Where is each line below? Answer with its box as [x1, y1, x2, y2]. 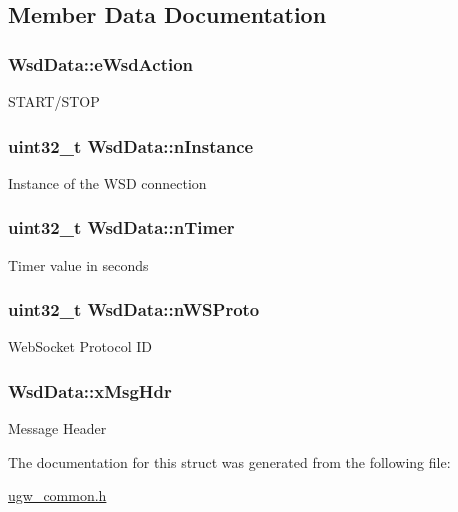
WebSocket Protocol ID [8, 336, 152, 357]
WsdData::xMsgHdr [8, 378, 172, 403]
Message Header [8, 418, 107, 439]
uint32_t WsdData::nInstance [8, 133, 254, 158]
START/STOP [8, 91, 100, 111]
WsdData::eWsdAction [8, 51, 194, 76]
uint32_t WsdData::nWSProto [8, 297, 260, 322]
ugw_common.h [8, 485, 107, 506]
